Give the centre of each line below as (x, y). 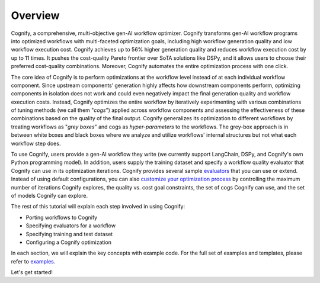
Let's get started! (32, 272)
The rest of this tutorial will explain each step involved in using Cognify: (98, 207)
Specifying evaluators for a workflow (71, 226)
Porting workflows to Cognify (62, 217)
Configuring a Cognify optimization (69, 242)
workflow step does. (36, 143)
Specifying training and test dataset (69, 234)
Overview (35, 15)
